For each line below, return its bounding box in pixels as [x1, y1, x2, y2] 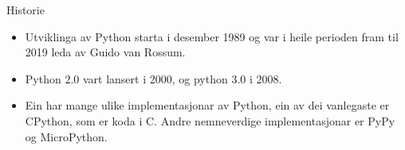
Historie [6, 2, 45, 17]
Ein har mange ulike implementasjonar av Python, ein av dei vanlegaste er [25, 97, 390, 113]
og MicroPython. [25, 128, 108, 144]
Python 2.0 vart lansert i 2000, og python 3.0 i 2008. [25, 70, 282, 87]
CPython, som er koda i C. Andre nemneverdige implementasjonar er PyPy [25, 112, 395, 129]
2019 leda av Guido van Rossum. [25, 44, 186, 60]
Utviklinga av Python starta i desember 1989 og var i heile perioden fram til [25, 28, 399, 44]
